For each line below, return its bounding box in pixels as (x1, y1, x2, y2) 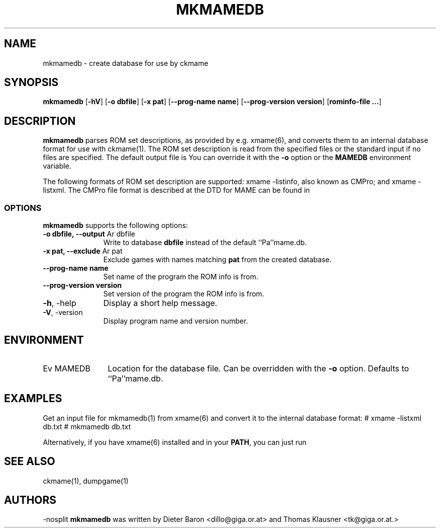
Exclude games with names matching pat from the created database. (103, 255, 332, 264)
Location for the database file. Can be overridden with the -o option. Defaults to (107, 363, 409, 373)
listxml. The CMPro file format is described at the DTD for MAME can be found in (43, 186, 310, 195)
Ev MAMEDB (43, 363, 91, 373)
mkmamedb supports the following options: (43, 221, 188, 230)
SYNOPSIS (4, 76, 59, 89)
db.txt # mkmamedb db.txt (43, 422, 131, 431)
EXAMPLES (4, 392, 62, 405)
